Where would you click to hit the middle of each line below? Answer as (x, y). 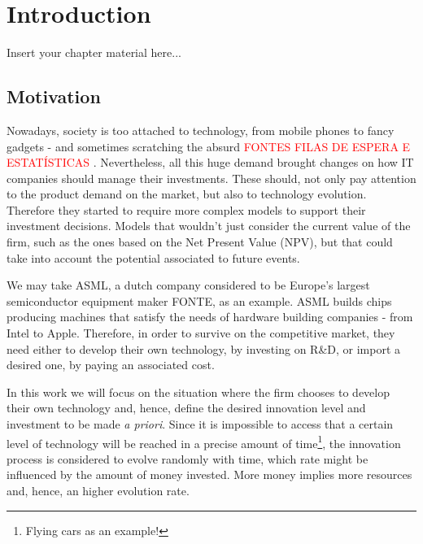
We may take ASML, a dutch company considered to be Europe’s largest (188, 285)
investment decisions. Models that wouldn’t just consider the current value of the (209, 226)
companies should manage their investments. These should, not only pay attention (211, 178)
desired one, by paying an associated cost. (111, 365)
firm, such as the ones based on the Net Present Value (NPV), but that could (200, 242)
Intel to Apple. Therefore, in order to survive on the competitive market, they (201, 333)
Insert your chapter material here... (94, 52)
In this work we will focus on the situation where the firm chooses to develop (198, 392)
